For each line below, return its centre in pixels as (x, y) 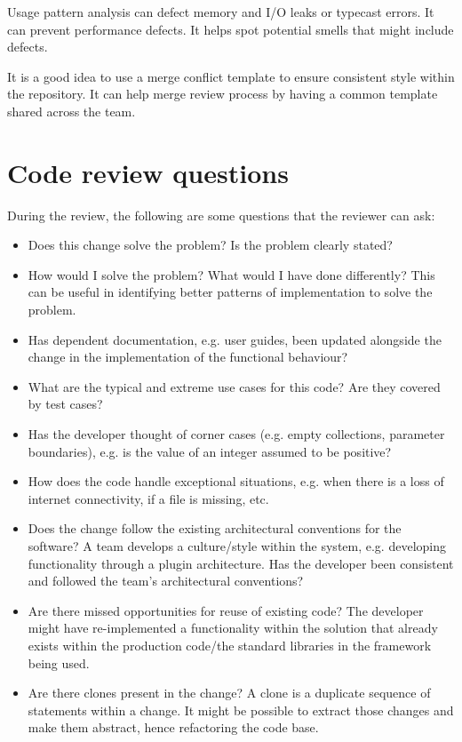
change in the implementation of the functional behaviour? (188, 357)
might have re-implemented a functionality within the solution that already (233, 628)
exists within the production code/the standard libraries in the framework (230, 645)
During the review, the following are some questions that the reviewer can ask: (221, 215)
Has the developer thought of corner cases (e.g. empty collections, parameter (236, 434)
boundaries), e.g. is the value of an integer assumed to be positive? (210, 451)
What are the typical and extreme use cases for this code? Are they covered (234, 386)
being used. (59, 662)
